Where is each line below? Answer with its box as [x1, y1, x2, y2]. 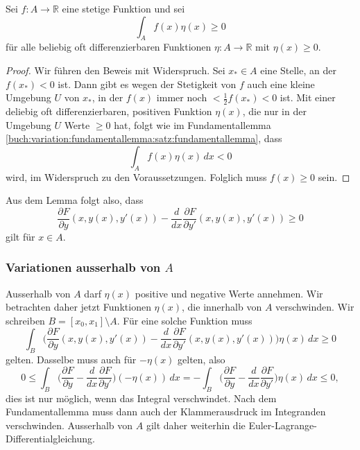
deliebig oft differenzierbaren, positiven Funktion [6, 104, 212, 118]
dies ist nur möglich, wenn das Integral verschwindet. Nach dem [6, 390, 277, 405]
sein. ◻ [318, 169, 350, 184]
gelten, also [178, 352, 225, 366]
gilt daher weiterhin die [146, 417, 246, 432]
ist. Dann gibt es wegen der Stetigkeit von [58, 76, 237, 91]
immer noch [156, 90, 207, 105]
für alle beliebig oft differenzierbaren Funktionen [6, 40, 212, 54]
